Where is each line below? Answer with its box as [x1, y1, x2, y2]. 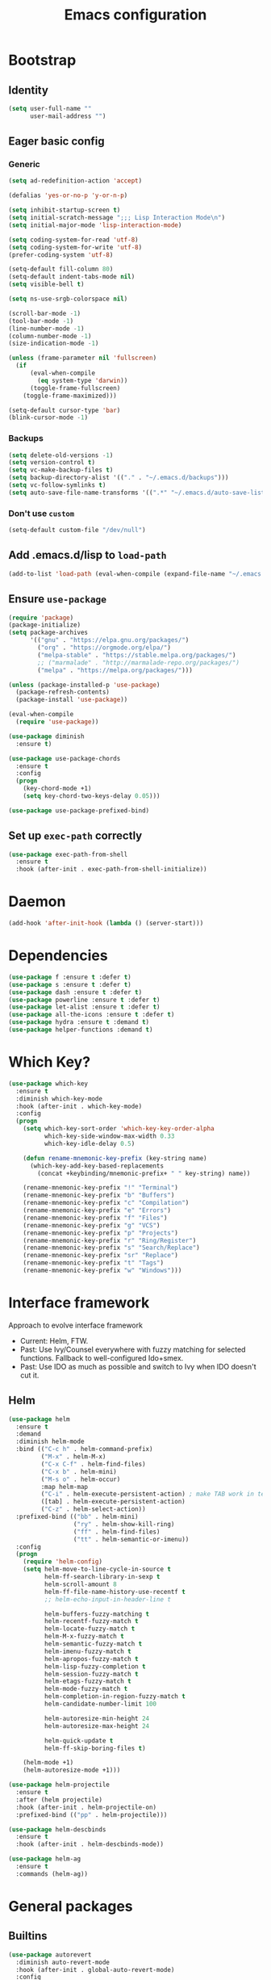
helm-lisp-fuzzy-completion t [44, 1662, 147, 1671]
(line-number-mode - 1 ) [8, 325, 85, 333]
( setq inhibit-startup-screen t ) [8, 206, 121, 215]
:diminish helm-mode [15, 1437, 85, 1446]
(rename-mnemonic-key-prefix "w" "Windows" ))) [23, 1266, 182, 1275]
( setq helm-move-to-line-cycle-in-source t [23, 1565, 172, 1574]
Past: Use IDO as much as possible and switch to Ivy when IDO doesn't [19, 1361, 256, 1371]
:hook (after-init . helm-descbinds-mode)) [15, 1840, 164, 1848]
